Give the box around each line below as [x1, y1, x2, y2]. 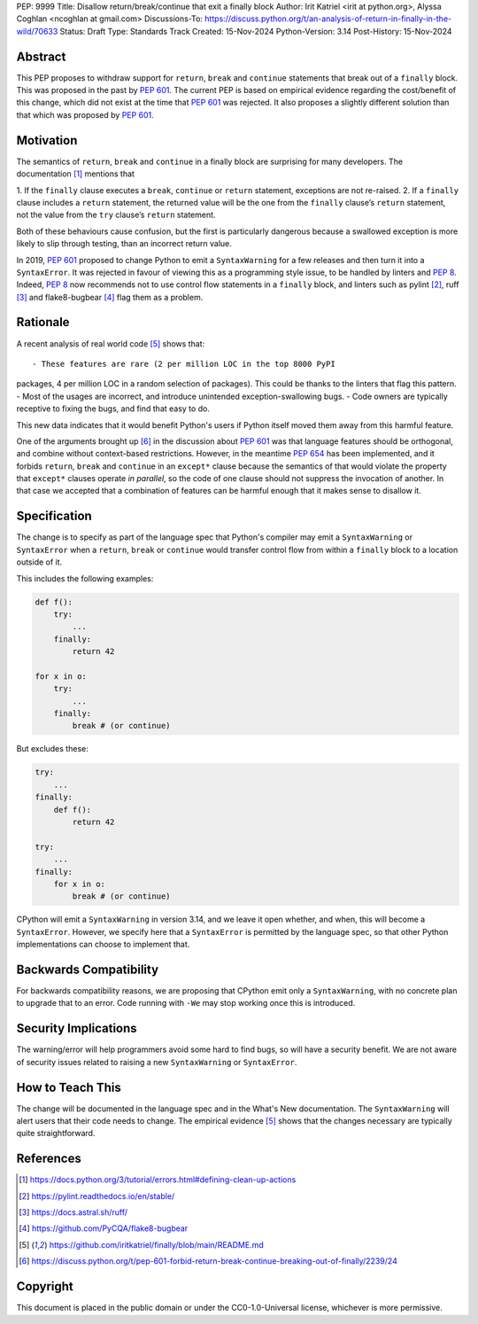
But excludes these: [16, 744, 89, 754]
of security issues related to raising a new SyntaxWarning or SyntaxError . [16, 1056, 297, 1067]
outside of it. [16, 557, 63, 567]
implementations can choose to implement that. [16, 939, 190, 950]
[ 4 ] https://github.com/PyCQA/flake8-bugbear [19, 1223, 189, 1234]
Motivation [16, 133, 78, 148]
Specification [16, 509, 92, 524]
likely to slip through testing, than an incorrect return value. [16, 238, 232, 249]
